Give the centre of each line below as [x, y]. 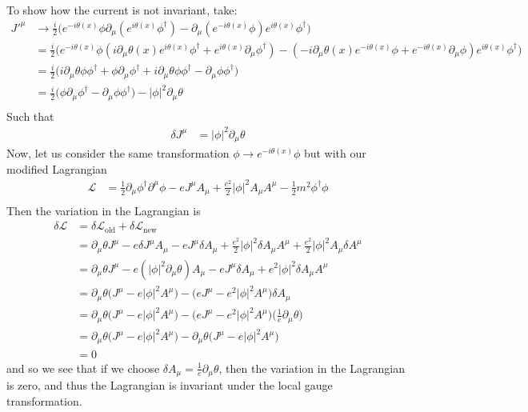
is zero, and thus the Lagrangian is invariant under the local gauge [170, 384]
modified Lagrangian [57, 168]
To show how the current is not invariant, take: [122, 10]
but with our [335, 153]
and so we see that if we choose [83, 368]
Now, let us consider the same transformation [118, 153]
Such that [30, 116]
